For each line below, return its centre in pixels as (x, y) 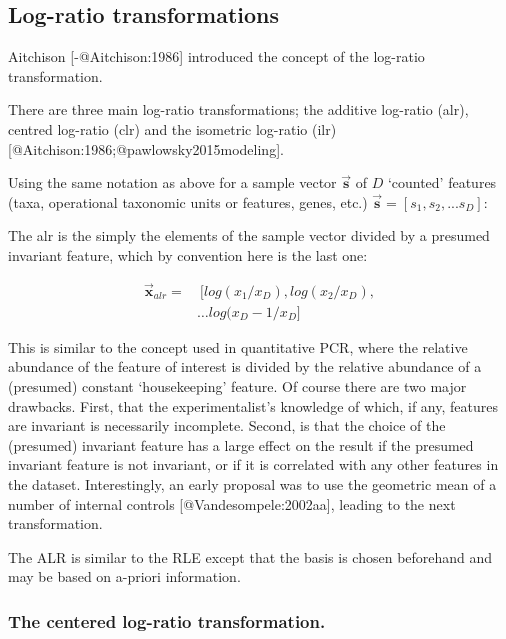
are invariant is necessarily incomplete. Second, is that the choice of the (227, 425)
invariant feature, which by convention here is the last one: (188, 254)
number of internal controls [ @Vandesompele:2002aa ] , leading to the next (232, 503)
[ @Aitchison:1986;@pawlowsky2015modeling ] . (146, 148)
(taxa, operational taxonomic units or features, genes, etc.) (188, 201)
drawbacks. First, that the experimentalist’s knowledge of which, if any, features (253, 405)
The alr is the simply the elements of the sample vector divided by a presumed (249, 235)
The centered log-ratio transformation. (167, 620)
